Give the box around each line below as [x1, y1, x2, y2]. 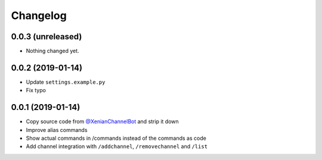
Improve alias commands [26, 126, 88, 133]
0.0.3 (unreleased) [11, 32, 82, 42]
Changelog [11, 9, 67, 22]
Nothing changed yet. [26, 48, 80, 55]
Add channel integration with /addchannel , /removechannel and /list [26, 143, 208, 150]
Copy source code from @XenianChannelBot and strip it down [26, 118, 179, 125]
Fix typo [26, 87, 46, 94]
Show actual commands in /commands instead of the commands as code [26, 134, 207, 142]
